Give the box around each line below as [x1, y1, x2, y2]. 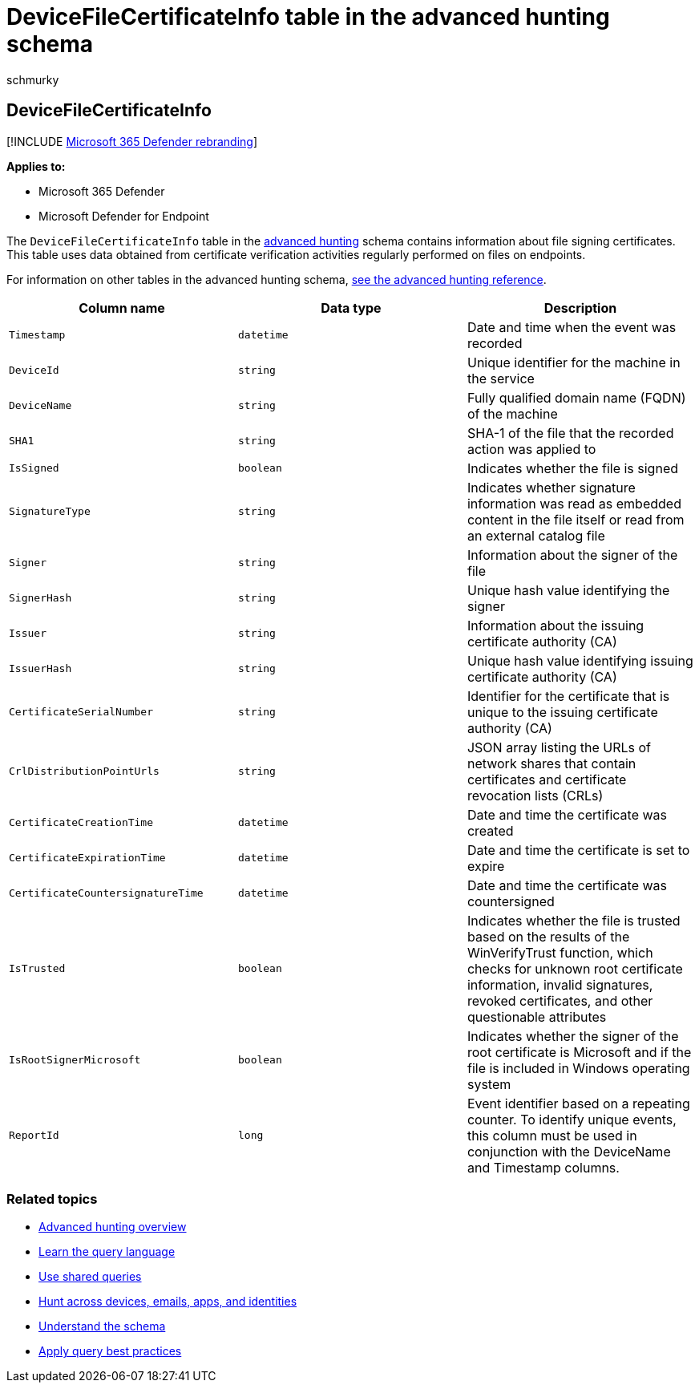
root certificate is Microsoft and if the [467, 1043, 692, 1060]
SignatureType [9, 505, 91, 518]
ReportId [9, 1129, 59, 1142]
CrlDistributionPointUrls [9, 765, 160, 778]
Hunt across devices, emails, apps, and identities [38, 1294, 297, 1309]
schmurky [6, 72, 59, 87]
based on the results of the [467, 928, 630, 945]
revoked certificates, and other [467, 992, 653, 1009]
